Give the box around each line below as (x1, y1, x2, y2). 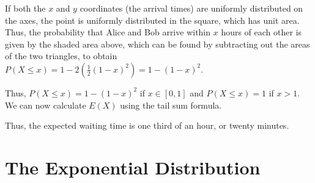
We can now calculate (5, 98, 86, 111)
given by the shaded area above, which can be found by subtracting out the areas (5, 37, 310, 50)
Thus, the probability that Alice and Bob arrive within (5, 26, 211, 38)
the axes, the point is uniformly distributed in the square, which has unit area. (5, 13, 300, 26)
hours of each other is (221, 26, 302, 38)
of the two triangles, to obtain (5, 49, 117, 62)
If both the (5, 2, 46, 14)
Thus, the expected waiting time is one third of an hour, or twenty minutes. (5, 119, 289, 132)
